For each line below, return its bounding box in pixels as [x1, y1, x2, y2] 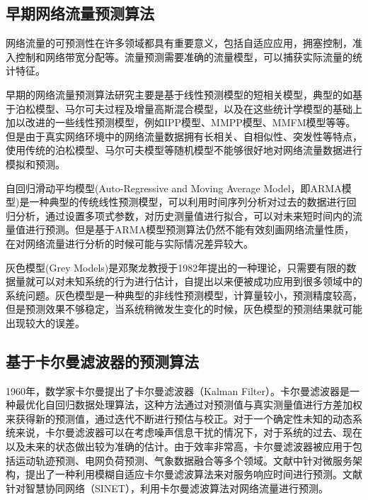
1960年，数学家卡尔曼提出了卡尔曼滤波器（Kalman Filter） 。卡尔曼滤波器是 [6, 383, 350, 398]
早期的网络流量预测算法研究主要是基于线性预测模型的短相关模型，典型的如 [6, 87, 352, 101]
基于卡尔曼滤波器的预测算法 [6, 350, 199, 372]
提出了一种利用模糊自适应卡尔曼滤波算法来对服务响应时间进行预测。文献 [25, 467, 362, 482]
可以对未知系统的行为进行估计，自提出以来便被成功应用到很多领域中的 [35, 274, 362, 289]
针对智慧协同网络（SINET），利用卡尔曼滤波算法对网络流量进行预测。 [6, 480, 328, 495]
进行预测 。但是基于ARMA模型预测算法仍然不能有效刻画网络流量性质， [25, 222, 355, 237]
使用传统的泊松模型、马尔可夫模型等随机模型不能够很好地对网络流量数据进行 [6, 143, 362, 157]
